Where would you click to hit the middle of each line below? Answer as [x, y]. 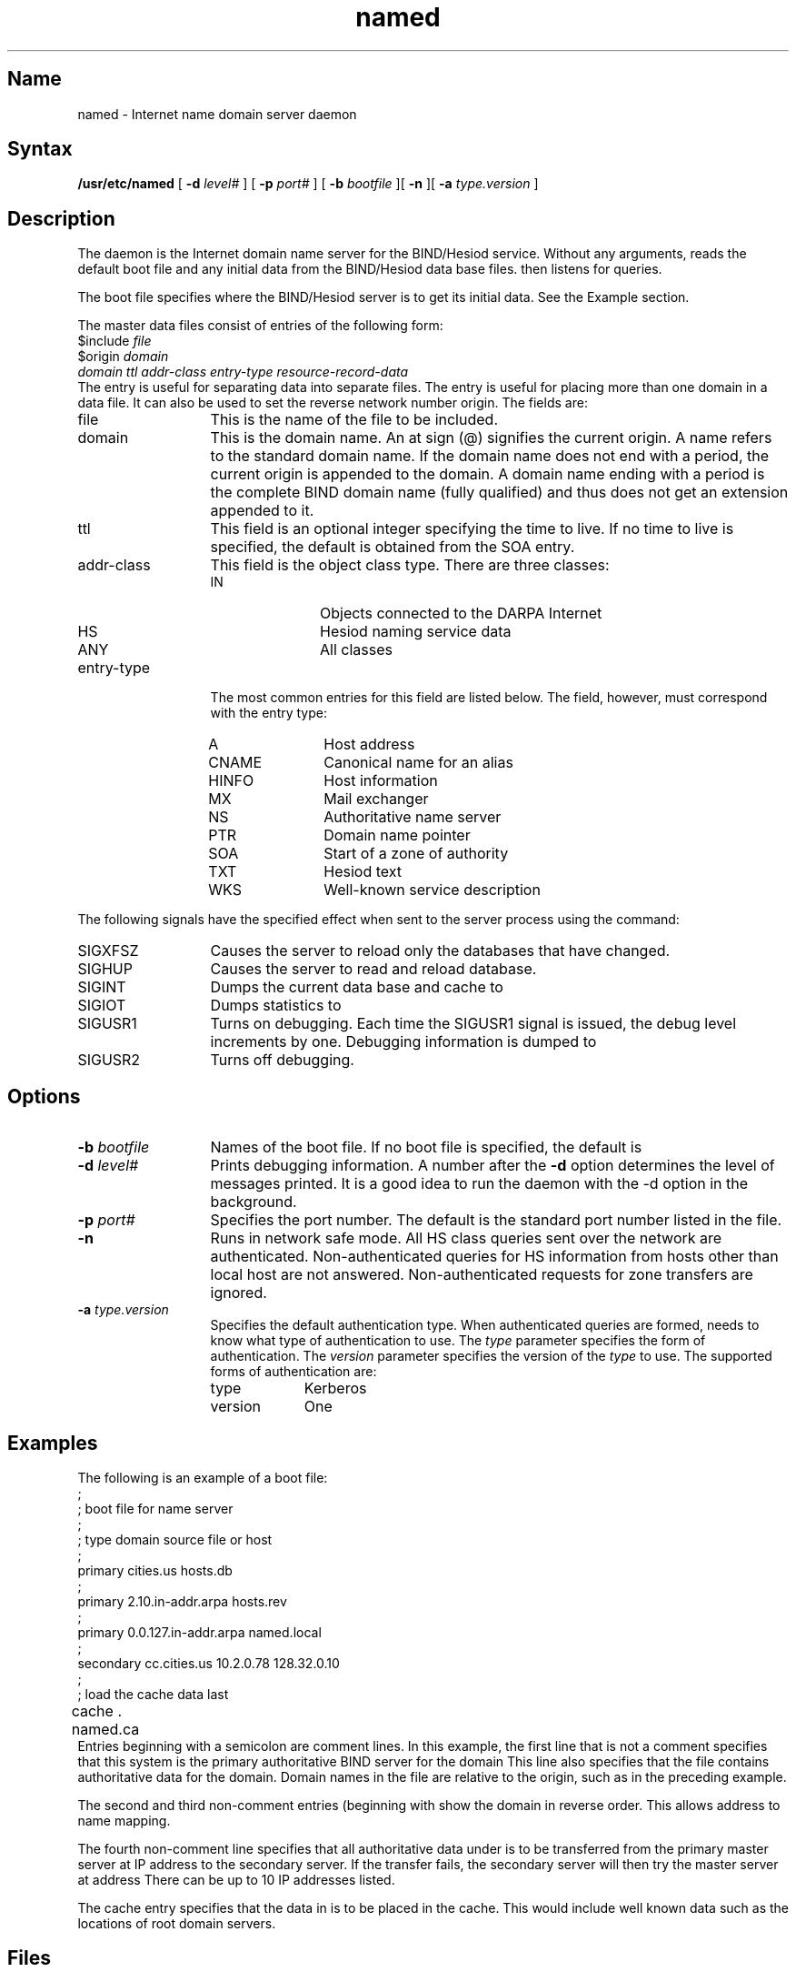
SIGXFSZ [108, 951]
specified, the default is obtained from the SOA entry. [393, 547]
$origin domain [123, 357]
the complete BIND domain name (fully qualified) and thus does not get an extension [499, 493]
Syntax [40, 149]
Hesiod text [363, 872]
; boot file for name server [155, 1508]
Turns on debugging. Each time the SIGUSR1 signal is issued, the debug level [473, 1024]
